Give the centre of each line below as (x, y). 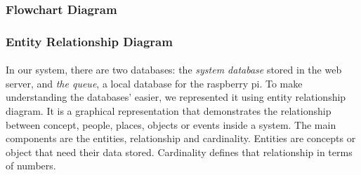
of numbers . (31, 166)
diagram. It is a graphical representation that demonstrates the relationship (169, 111)
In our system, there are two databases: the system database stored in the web (174, 70)
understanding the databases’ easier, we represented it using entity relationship (176, 97)
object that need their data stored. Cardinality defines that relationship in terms (179, 152)
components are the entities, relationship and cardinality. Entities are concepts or (181, 138)
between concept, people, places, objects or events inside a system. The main (171, 124)
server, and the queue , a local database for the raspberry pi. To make (154, 83)
